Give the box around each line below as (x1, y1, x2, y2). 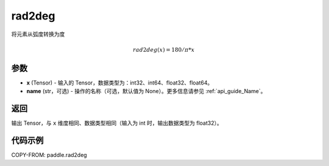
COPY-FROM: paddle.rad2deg (11, 151, 88, 159)
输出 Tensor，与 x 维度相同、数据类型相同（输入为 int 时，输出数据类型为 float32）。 (11, 119, 222, 127)
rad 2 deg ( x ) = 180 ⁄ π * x (133, 46, 195, 53)
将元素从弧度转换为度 (11, 30, 65, 38)
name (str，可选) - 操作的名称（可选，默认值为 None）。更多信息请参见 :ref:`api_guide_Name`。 (26, 88, 266, 95)
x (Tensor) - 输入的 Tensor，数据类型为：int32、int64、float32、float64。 (26, 79, 213, 86)
